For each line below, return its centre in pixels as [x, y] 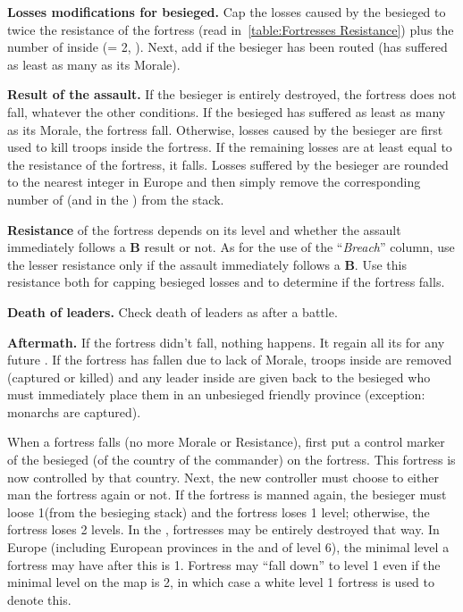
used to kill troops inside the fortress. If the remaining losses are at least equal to [230, 147]
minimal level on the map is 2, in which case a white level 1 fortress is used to [221, 582]
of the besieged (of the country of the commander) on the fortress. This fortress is [231, 460]
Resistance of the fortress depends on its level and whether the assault [204, 229]
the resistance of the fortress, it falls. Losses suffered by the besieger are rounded [228, 164]
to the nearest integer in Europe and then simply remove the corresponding [214, 182]
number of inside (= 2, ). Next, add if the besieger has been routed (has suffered [227, 47]
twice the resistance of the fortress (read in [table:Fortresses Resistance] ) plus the [231, 29]
